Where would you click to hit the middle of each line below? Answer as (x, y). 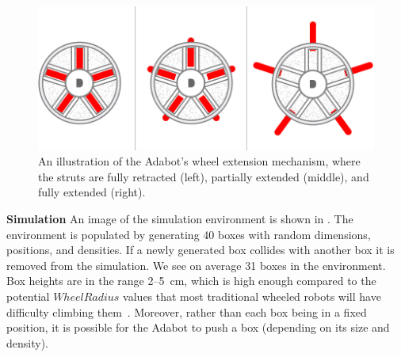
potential (28, 296)
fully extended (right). (92, 192)
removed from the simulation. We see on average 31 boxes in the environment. (196, 265)
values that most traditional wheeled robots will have (252, 296)
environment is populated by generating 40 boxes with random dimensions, (189, 234)
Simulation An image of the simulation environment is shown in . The (180, 219)
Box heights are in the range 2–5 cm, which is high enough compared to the (191, 281)
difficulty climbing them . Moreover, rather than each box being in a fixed (187, 311)
